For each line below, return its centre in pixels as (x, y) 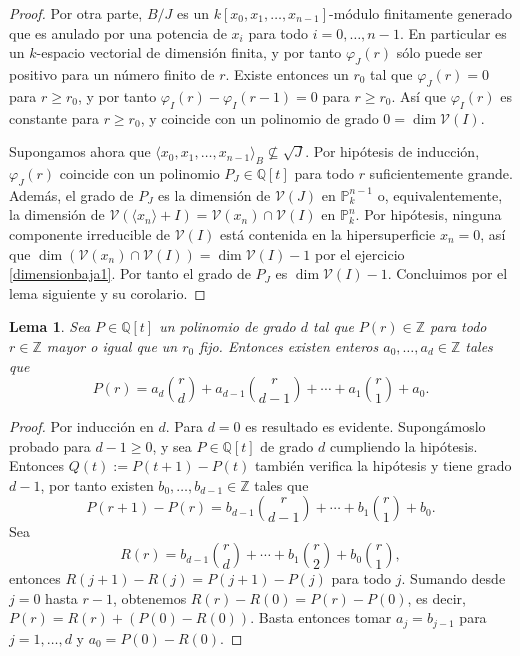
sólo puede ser (439, 52)
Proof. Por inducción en (81, 426)
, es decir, (436, 597)
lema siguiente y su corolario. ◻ (107, 292)
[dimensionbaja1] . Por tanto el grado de (130, 273)
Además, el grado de (71, 194)
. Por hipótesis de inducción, (392, 151)
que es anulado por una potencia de (118, 32)
